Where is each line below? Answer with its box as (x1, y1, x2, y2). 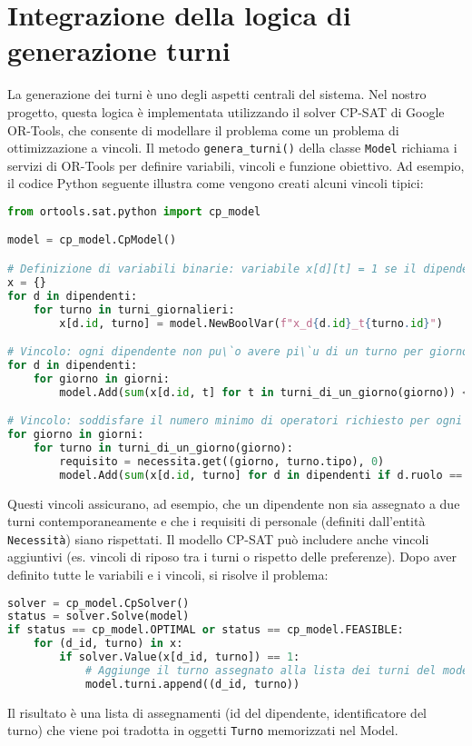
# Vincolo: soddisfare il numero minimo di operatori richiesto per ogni (7, 414, 463, 428)
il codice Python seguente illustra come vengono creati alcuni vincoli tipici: (7, 174, 424, 193)
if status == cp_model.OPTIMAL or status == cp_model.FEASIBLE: (7, 623, 404, 637)
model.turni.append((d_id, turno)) (84, 677, 300, 691)
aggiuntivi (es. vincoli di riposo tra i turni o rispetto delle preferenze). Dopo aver (7, 547, 457, 566)
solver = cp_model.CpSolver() (7, 596, 190, 610)
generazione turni (7, 32, 231, 69)
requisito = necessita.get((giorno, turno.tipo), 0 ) (59, 454, 385, 468)
